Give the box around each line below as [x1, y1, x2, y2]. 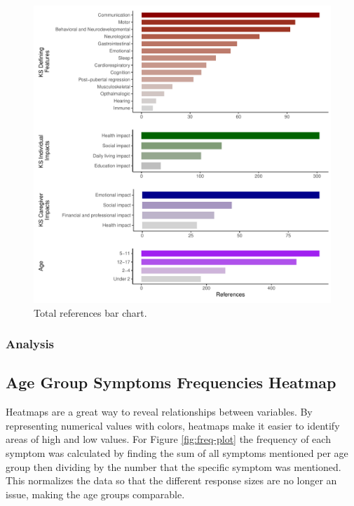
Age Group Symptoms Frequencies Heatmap [6, 371, 336, 393]
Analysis [6, 335, 55, 353]
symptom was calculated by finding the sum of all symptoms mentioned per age [6, 446, 348, 460]
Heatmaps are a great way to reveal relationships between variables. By [6, 404, 313, 419]
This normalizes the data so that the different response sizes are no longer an [6, 473, 337, 488]
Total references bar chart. [34, 305, 147, 320]
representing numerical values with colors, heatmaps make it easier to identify [6, 418, 340, 432]
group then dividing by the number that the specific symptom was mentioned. [6, 459, 341, 474]
